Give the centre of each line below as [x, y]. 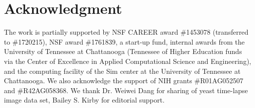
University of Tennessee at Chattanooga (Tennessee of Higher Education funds [123, 51]
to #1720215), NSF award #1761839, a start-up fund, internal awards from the [125, 41]
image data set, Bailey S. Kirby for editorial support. [84, 100]
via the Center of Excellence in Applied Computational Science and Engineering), [128, 61]
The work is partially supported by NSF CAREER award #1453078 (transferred [126, 32]
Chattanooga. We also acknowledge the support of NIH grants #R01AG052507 [124, 81]
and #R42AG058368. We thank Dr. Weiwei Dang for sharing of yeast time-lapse [126, 90]
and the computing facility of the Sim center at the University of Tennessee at [122, 71]
